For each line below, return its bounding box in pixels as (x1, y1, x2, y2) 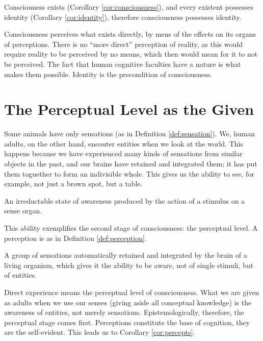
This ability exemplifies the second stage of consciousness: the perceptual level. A (4, 223, 258, 233)
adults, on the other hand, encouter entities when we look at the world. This (4, 138, 243, 149)
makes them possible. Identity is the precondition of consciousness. (4, 68, 213, 79)
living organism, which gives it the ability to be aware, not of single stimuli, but (4, 259, 254, 270)
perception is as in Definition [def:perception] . (4, 232, 147, 243)
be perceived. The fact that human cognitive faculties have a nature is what (4, 58, 241, 69)
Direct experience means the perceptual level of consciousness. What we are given (4, 287, 259, 297)
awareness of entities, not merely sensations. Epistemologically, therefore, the (4, 307, 244, 318)
